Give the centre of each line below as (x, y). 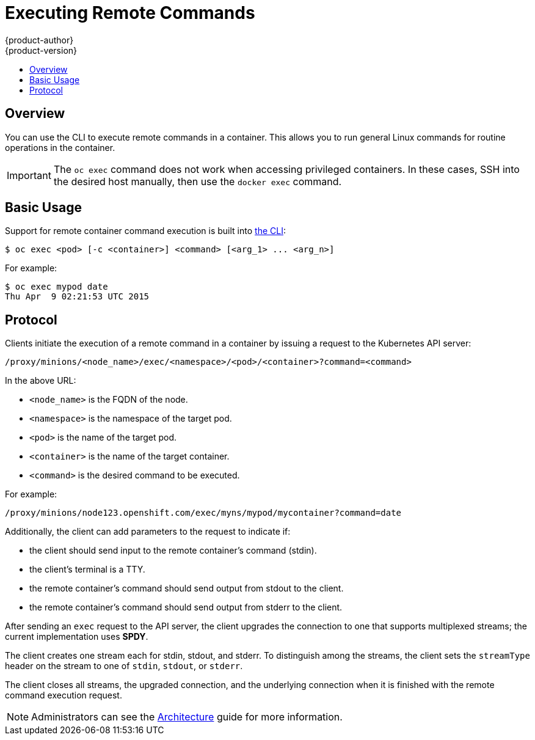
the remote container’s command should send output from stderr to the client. (186, 607)
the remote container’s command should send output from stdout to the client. (187, 588)
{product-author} (39, 40)
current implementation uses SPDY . (77, 637)
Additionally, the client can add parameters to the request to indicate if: (148, 532)
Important (29, 175)
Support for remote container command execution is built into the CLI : (145, 231)
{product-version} (41, 50)
